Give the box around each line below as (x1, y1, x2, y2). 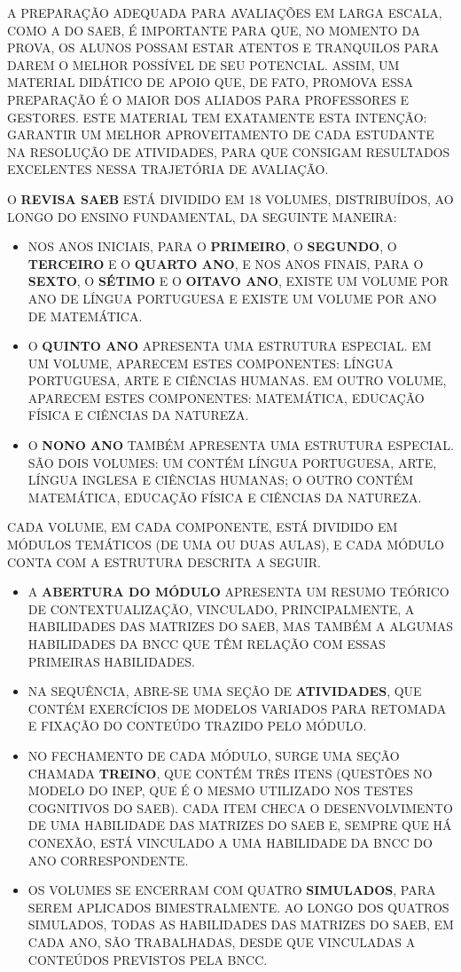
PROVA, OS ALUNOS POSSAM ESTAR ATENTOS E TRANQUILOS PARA (7, 38, 440, 57)
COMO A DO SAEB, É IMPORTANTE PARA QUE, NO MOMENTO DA (7, 20, 420, 39)
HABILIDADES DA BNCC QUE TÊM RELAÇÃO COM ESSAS (27, 635, 386, 652)
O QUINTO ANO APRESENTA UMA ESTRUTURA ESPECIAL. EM (27, 336, 432, 355)
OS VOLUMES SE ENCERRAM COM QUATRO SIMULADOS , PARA (27, 881, 436, 899)
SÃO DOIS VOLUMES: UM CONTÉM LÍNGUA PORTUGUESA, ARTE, (27, 453, 437, 471)
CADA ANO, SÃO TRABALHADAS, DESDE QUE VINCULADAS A (27, 932, 416, 951)
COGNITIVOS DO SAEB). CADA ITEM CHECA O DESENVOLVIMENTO (27, 798, 453, 817)
